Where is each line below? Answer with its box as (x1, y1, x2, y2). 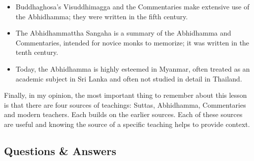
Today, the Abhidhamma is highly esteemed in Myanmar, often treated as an (15, 63, 250, 74)
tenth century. (15, 47, 58, 57)
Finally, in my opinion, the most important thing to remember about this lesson (4, 90, 247, 100)
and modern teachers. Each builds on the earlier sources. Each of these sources (4, 109, 243, 120)
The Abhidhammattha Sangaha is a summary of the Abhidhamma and (15, 28, 231, 38)
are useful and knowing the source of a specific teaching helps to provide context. (4, 119, 250, 129)
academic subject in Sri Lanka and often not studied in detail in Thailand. (15, 73, 242, 83)
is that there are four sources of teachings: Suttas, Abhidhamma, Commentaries (4, 99, 246, 110)
